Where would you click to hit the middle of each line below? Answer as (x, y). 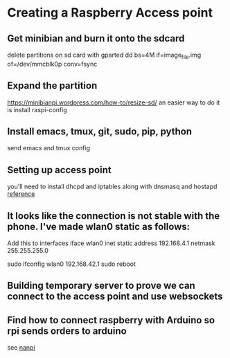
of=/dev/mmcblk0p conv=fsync (52, 64)
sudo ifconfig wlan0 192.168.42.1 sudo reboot (72, 264)
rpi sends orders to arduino (67, 331)
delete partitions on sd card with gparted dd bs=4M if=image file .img (104, 55)
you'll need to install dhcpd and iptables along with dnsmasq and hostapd (112, 187)
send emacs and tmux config (49, 148)
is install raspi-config (37, 109)
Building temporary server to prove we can (101, 286)
